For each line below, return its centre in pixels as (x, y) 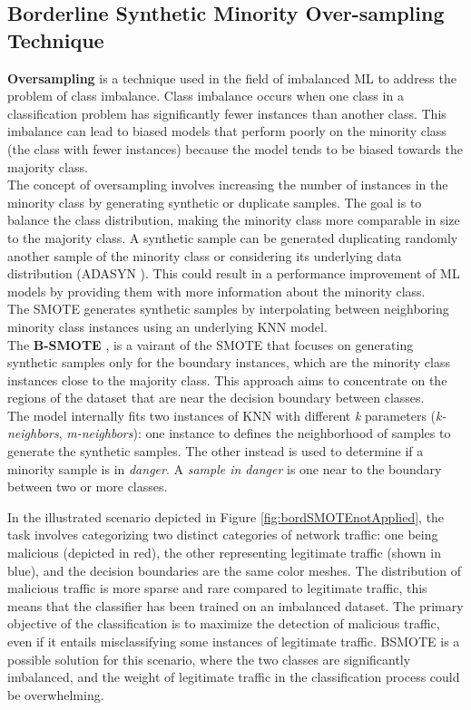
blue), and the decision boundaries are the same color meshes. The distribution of (234, 570)
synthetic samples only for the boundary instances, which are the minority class (229, 362)
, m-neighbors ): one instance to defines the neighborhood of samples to (255, 433)
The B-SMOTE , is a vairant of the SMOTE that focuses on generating (211, 344)
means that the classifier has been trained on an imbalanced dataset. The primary (235, 605)
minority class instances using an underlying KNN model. (167, 326)
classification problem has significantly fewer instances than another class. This (227, 113)
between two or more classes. (88, 486)
